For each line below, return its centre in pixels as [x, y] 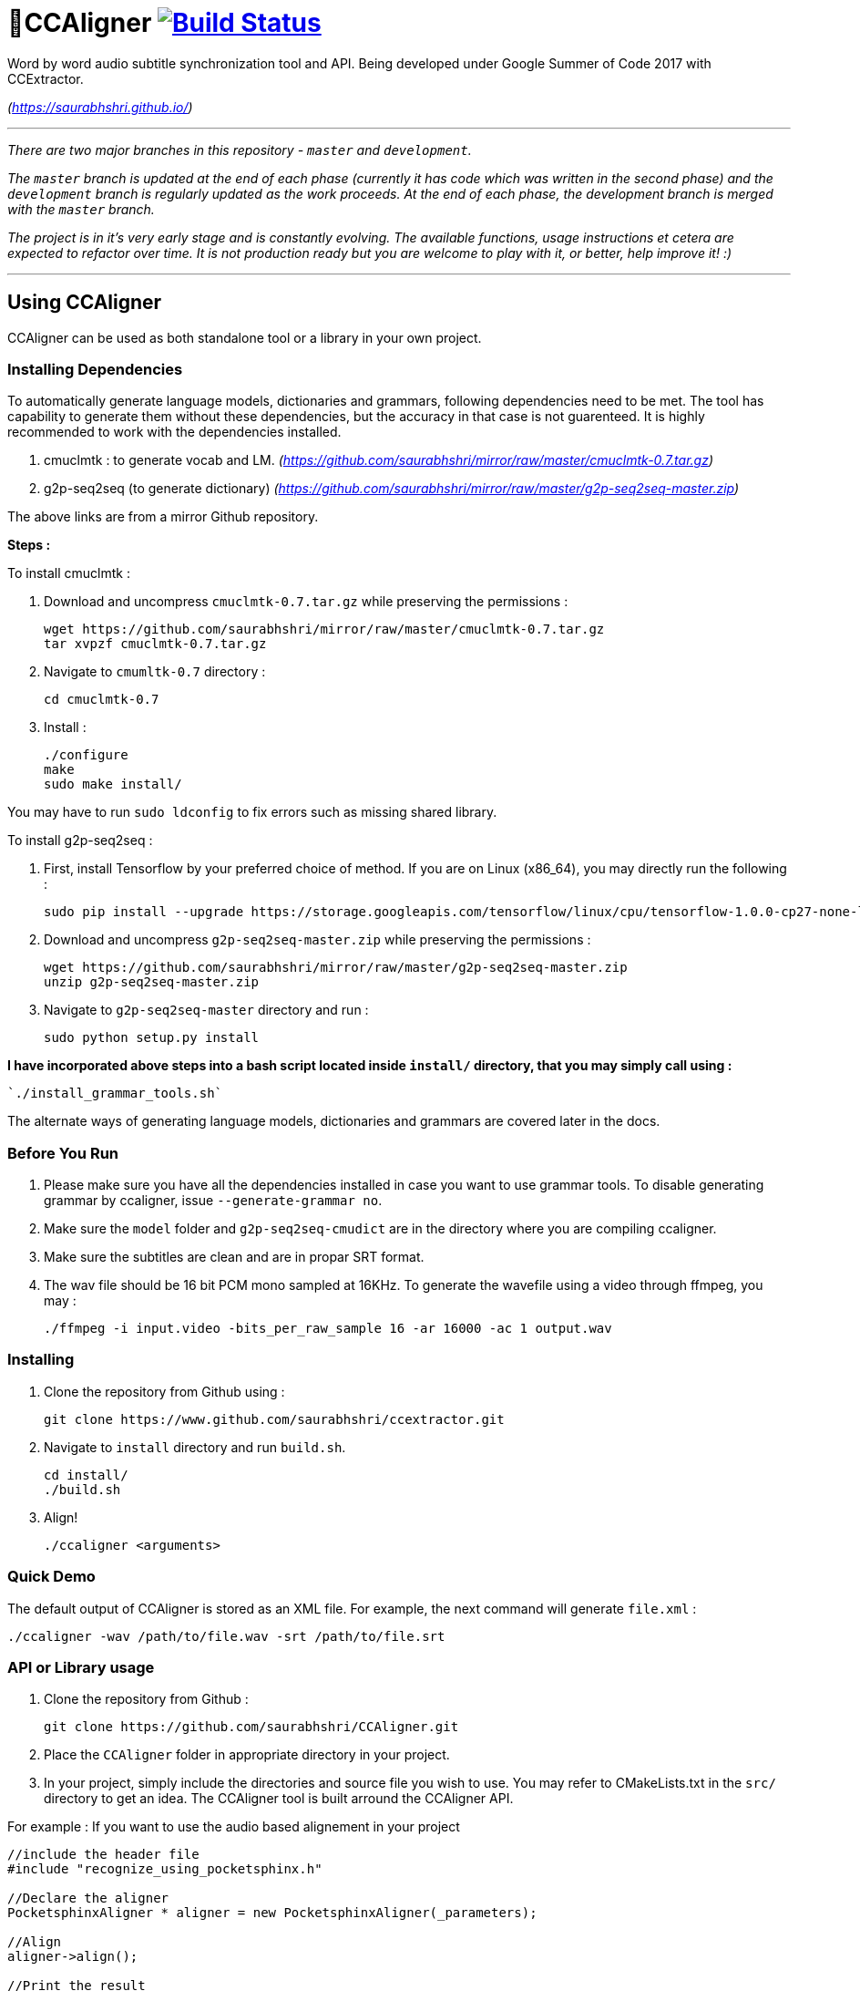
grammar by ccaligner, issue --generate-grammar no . [213, 1201]
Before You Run [63, 1153]
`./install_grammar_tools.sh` [115, 1094]
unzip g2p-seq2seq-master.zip [152, 982]
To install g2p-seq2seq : [80, 841]
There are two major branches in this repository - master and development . [240, 150]
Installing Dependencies [95, 369]
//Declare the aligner [88, 1898]
